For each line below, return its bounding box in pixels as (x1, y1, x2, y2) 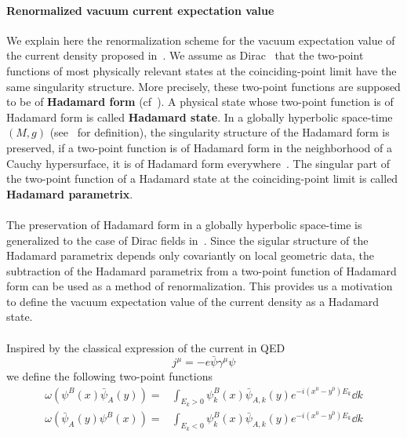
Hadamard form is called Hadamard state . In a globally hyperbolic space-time (6, 108, 393, 125)
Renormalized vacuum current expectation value (6, 2, 274, 18)
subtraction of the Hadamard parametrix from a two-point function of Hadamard (6, 262, 397, 279)
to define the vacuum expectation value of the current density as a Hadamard (6, 293, 380, 309)
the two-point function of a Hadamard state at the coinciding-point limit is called (6, 170, 398, 187)
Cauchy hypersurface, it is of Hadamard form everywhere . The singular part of (6, 155, 391, 171)
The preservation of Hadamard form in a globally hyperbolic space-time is (6, 216, 362, 232)
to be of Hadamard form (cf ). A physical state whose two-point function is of (6, 93, 394, 110)
